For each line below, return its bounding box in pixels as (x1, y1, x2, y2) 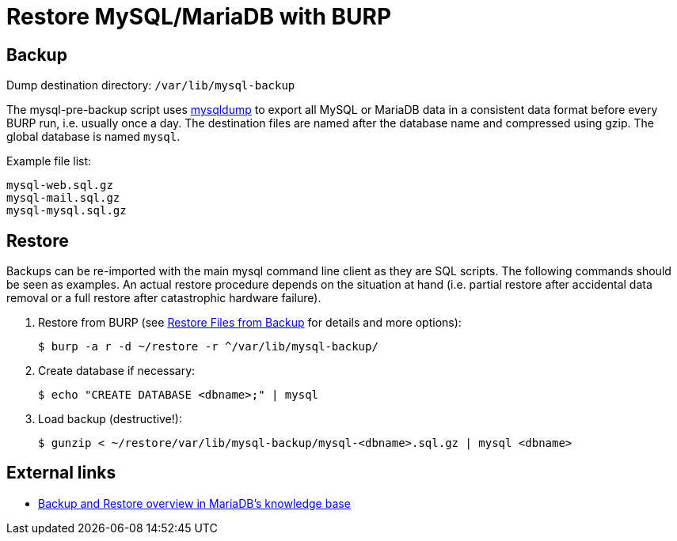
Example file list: (6, 154, 92, 168)
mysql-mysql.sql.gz (6, 204, 127, 218)
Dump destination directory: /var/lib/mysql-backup (6, 78, 295, 93)
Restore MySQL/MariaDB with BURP (6, 3, 392, 30)
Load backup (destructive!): (38, 412, 182, 426)
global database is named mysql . (6, 130, 181, 144)
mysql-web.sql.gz (6, 179, 113, 192)
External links (6, 463, 116, 483)
